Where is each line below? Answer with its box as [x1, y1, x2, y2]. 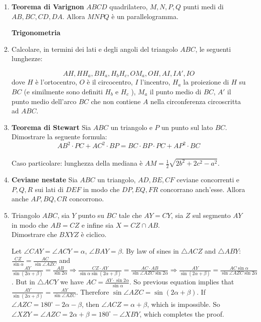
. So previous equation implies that [129, 277, 234, 287]
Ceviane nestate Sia [11, 174, 78, 185]
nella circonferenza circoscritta [150, 96, 241, 106]
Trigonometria [11, 27, 60, 38]
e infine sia [81, 219, 114, 230]
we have [60, 277, 84, 287]
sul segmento [192, 210, 231, 220]
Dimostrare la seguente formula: [11, 131, 107, 142]
